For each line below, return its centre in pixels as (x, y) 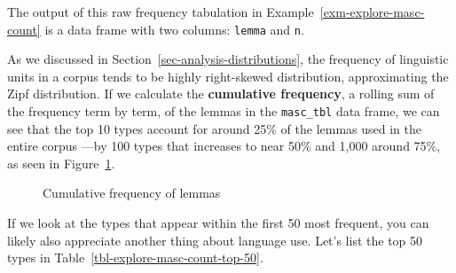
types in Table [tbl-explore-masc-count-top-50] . (135, 257)
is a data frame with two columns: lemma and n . (174, 29)
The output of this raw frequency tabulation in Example (161, 12)
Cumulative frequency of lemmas (132, 193)
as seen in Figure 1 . (61, 163)
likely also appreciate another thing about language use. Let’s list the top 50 (215, 240)
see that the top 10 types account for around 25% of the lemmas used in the (215, 128)
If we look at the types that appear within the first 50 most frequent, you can (218, 223)
